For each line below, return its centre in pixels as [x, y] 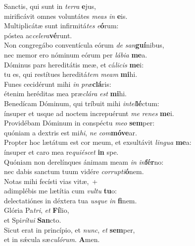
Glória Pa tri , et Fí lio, [37, 210]
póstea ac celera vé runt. [38, 35]
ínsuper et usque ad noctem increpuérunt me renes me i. [89, 113]
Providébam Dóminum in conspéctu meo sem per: [79, 123]
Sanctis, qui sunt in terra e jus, [50, 6]
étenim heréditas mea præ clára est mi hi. [65, 93]
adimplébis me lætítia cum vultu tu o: [60, 191]
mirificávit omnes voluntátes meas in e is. [66, 16]
